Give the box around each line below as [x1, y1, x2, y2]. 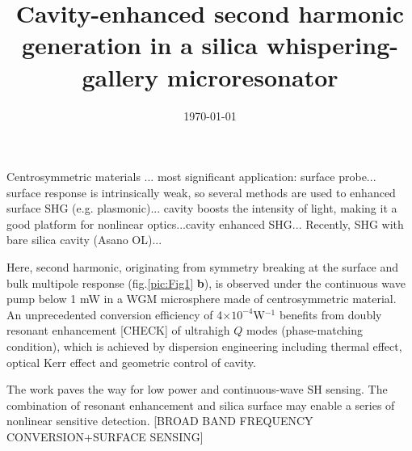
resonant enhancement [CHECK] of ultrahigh [6, 322, 230, 339]
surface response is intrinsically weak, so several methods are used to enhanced [6, 183, 396, 200]
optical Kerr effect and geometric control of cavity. [6, 353, 256, 370]
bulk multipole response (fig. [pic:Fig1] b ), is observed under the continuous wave [6, 274, 406, 291]
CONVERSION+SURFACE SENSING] [6, 428, 204, 445]
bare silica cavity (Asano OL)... [6, 231, 162, 248]
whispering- [266, 28, 398, 61]
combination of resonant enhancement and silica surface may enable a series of [6, 396, 395, 413]
